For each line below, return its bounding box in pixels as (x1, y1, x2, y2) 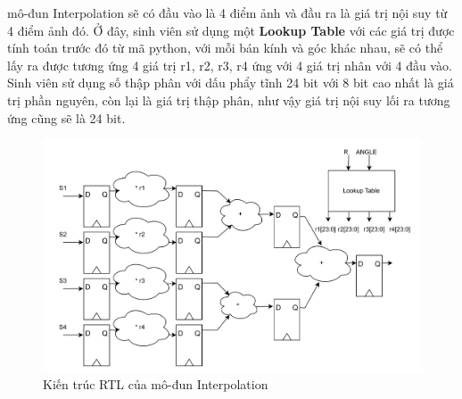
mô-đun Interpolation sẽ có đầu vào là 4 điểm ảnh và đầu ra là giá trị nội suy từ (7, 4, 448, 21)
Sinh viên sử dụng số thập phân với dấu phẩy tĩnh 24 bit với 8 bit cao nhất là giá (7, 73, 454, 92)
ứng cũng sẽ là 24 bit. (7, 108, 126, 127)
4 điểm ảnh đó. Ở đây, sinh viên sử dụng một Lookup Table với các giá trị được (7, 21, 455, 39)
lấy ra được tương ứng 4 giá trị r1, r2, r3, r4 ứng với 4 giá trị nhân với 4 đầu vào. (7, 55, 452, 74)
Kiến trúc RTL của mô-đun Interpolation (43, 375, 268, 394)
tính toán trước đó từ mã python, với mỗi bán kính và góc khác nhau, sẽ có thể (7, 38, 443, 57)
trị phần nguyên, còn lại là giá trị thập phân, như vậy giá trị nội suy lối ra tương (7, 90, 450, 109)
